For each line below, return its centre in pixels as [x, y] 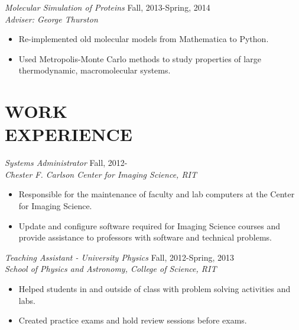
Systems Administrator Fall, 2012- [66, 163]
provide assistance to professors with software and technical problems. [145, 237]
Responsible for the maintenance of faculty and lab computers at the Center [157, 194]
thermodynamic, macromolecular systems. [95, 70]
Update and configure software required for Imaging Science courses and [149, 225]
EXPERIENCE [69, 134]
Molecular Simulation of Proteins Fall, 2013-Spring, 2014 [108, 7]
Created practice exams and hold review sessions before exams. [133, 320]
